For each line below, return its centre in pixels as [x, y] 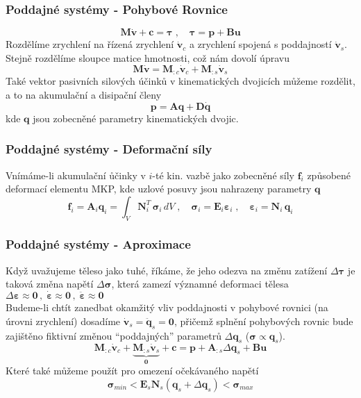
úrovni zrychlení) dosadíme [63, 321]
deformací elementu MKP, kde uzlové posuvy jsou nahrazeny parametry [159, 189]
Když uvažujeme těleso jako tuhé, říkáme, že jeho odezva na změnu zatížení [167, 270]
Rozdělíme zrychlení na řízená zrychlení [90, 44]
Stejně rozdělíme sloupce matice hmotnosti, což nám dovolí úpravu [148, 58]
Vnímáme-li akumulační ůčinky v [76, 175]
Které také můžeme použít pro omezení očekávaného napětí [132, 371]
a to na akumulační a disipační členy [84, 94]
